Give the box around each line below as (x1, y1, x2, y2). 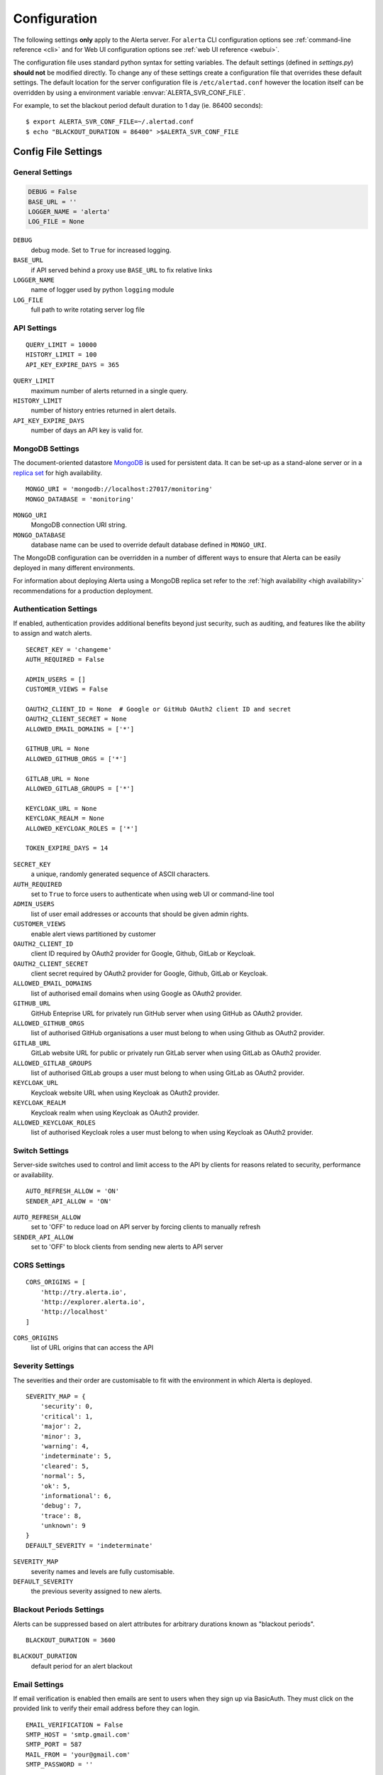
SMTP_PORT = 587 (26, 1740, 82, 1749)
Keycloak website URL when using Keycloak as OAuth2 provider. (30, 1088, 220, 1097)
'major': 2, (40, 1422, 82, 1431)
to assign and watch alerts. (13, 629, 92, 638)
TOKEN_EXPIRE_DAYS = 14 (26, 844, 109, 852)
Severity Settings (13, 1361, 74, 1371)
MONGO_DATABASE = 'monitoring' (26, 495, 135, 503)
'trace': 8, (40, 1512, 82, 1519)
